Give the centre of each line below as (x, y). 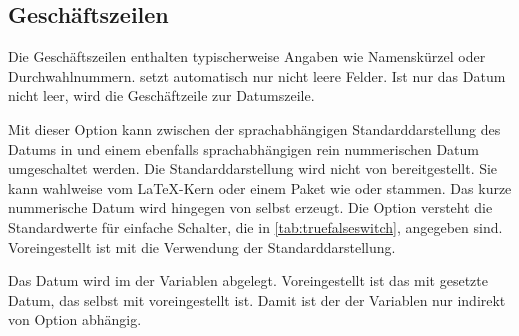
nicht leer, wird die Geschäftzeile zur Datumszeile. (161, 95)
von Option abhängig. (75, 319)
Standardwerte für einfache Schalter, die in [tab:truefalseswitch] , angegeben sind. (255, 226)
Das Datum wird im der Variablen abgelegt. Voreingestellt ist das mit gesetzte (248, 280)
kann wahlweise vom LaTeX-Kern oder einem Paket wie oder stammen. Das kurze (260, 187)
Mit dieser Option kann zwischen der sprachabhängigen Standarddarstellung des (254, 128)
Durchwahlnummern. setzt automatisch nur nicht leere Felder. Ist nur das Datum (257, 75)
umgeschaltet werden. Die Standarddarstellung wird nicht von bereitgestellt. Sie (253, 168)
